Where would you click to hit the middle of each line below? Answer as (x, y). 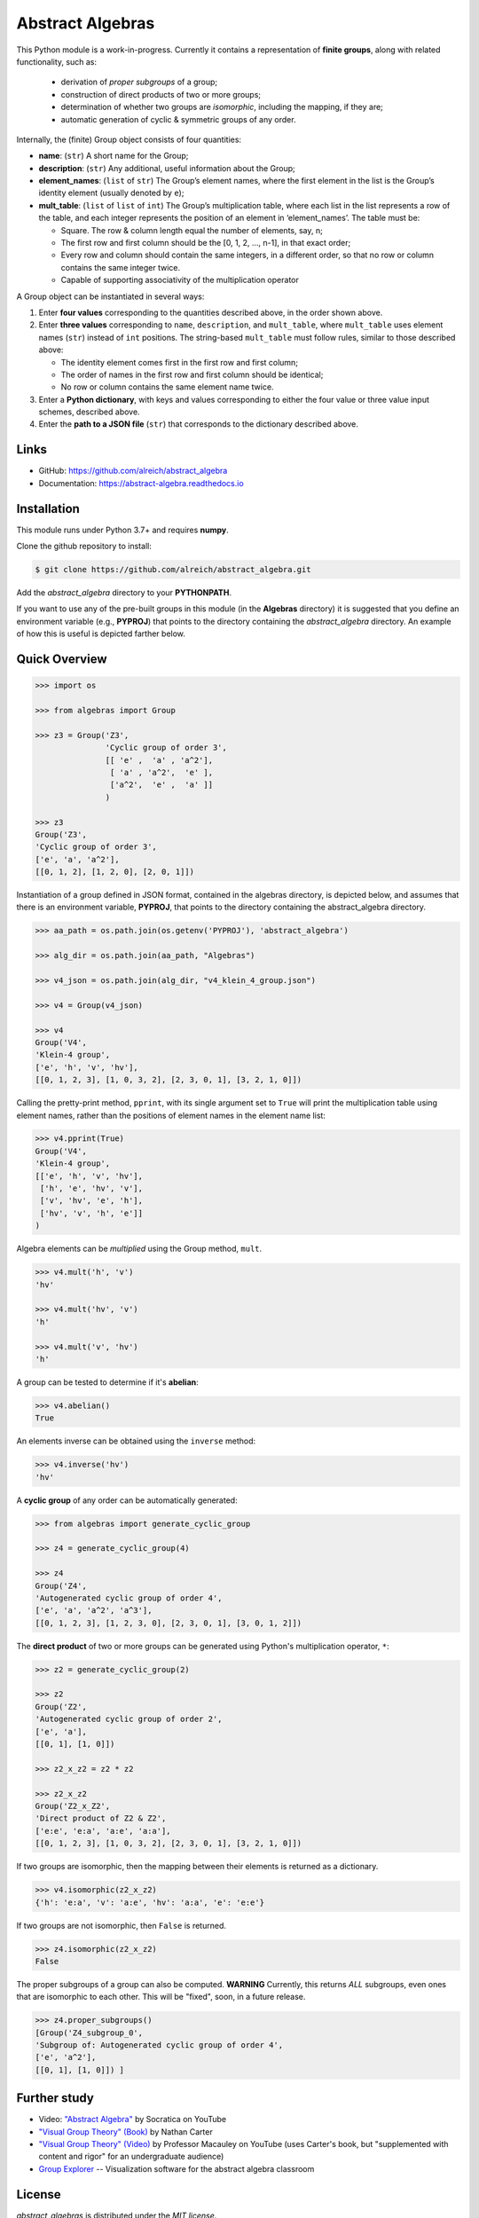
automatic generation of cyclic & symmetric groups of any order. (178, 119)
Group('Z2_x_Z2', (73, 1806)
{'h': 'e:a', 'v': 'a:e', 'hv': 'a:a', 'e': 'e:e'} (150, 1902)
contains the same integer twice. (121, 267)
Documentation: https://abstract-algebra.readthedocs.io (141, 483)
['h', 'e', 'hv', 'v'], (92, 1188)
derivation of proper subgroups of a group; (139, 82)
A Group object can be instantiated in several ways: (110, 296)
